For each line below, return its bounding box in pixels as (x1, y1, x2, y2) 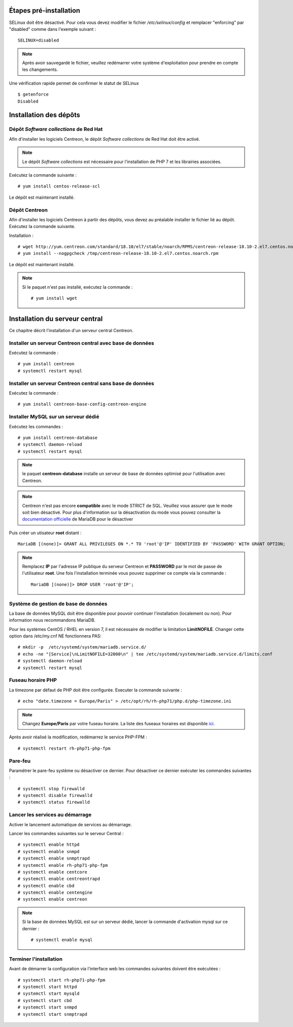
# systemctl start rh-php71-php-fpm (18, 977, 105, 983)
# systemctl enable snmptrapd (18, 856, 90, 861)
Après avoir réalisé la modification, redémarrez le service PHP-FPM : (9, 734, 147, 740)
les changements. (22, 66, 58, 73)
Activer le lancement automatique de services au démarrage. (9, 821, 132, 827)
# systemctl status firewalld (18, 799, 90, 805)
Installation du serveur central (9, 314, 103, 323)
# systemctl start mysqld (18, 991, 80, 996)
